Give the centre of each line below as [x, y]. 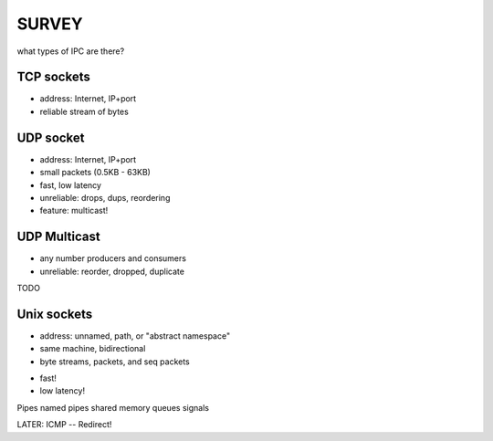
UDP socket [51, 137]
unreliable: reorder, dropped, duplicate [112, 271]
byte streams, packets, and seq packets [115, 362]
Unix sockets [55, 314]
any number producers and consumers [113, 258]
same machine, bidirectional [93, 349]
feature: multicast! [74, 211]
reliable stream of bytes [84, 111]
